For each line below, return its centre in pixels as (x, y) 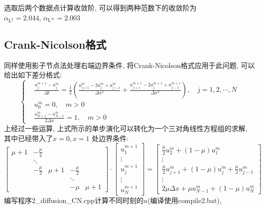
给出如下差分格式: (33, 75)
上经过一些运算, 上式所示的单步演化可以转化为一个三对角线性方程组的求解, (126, 128)
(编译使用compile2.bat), (185, 200)
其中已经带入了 (28, 138)
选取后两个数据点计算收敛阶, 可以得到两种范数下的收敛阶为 (100, 7)
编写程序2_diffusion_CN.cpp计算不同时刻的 (74, 200)
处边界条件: (110, 138)
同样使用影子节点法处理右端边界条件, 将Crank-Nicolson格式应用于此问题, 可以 (130, 65)
